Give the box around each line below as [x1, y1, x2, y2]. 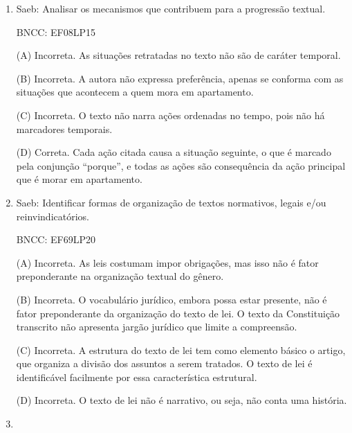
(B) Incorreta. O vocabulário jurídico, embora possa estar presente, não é [16, 292, 327, 306]
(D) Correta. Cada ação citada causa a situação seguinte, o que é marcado [16, 145, 331, 159]
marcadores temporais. [16, 121, 113, 136]
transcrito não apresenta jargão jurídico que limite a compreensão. [16, 319, 297, 334]
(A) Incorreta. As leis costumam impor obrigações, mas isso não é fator [16, 255, 319, 269]
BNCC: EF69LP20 [16, 232, 95, 247]
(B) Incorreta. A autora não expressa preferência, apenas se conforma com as [16, 71, 344, 85]
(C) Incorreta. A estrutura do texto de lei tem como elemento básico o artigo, [16, 342, 346, 357]
